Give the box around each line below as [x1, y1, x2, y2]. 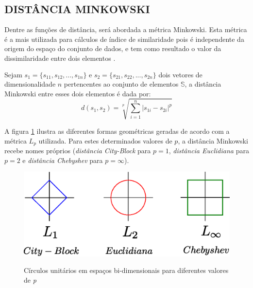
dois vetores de [158, 69, 202, 79]
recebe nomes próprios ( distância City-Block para [4, 145, 151, 155]
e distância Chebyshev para [22, 155, 103, 165]
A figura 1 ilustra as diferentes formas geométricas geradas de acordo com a [4, 126, 230, 136]
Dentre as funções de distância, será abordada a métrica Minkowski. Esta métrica [4, 24, 247, 35]
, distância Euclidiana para [169, 145, 249, 155]
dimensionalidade [4, 79, 56, 89]
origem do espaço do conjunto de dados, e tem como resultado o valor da [4, 43, 221, 54]
